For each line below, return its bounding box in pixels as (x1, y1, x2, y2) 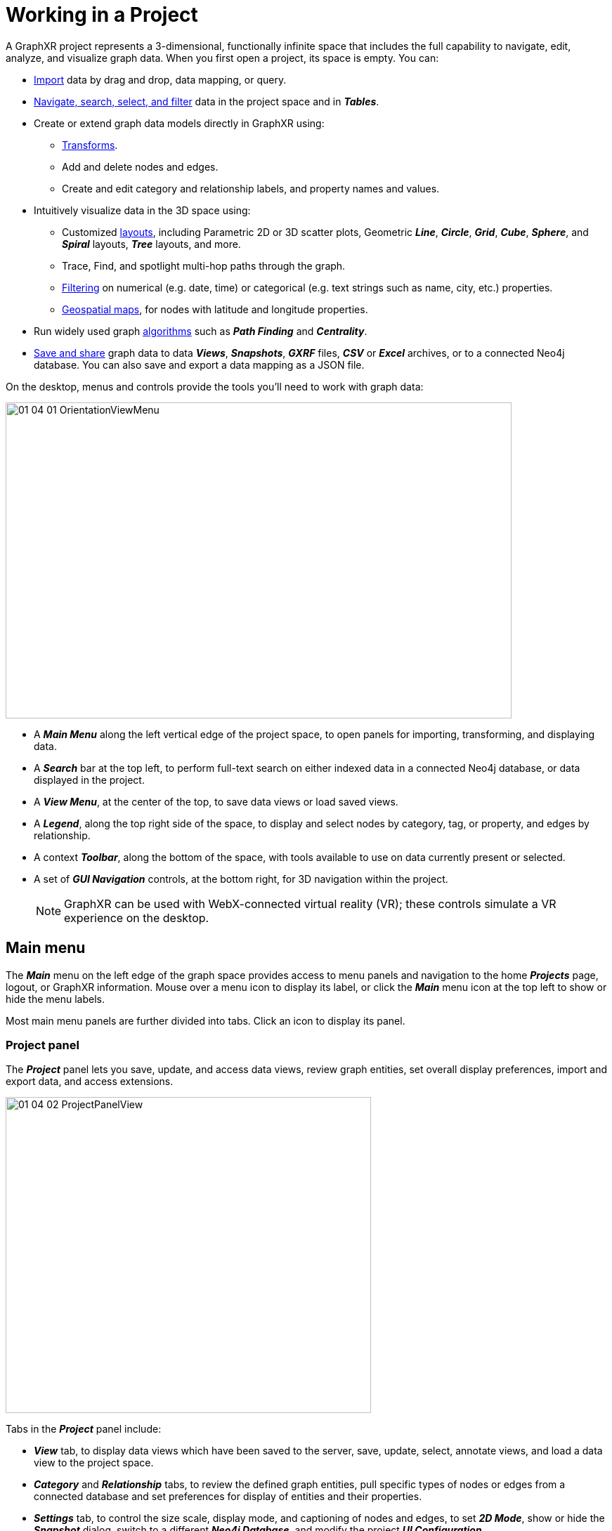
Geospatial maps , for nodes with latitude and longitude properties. (62, 303, 368, 315)
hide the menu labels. (6, 992, 105, 1005)
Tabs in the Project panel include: (6, 1423, 162, 1435)
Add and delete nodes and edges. (62, 160, 219, 173)
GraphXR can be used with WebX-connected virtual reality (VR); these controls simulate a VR (64, 896, 556, 911)
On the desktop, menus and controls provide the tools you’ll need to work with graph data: (6, 380, 424, 393)
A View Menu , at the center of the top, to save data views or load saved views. (34, 795, 398, 808)
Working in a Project (6, 3, 198, 27)
